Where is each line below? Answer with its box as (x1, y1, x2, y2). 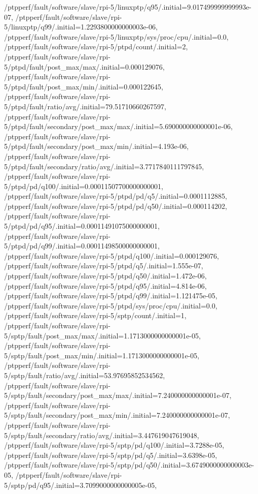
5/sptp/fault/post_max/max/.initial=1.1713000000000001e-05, (4, 330, 201, 341)
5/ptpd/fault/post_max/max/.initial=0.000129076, (4, 61, 165, 72)
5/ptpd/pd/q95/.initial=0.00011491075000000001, (4, 221, 160, 231)
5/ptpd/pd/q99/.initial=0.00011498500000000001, (4, 240, 160, 251)
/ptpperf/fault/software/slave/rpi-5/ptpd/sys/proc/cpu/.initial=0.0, (4, 300, 217, 311)
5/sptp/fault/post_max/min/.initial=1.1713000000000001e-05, (4, 350, 200, 360)
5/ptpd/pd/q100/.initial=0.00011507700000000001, (4, 180, 163, 191)
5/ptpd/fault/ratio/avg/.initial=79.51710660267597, (4, 101, 166, 111)
